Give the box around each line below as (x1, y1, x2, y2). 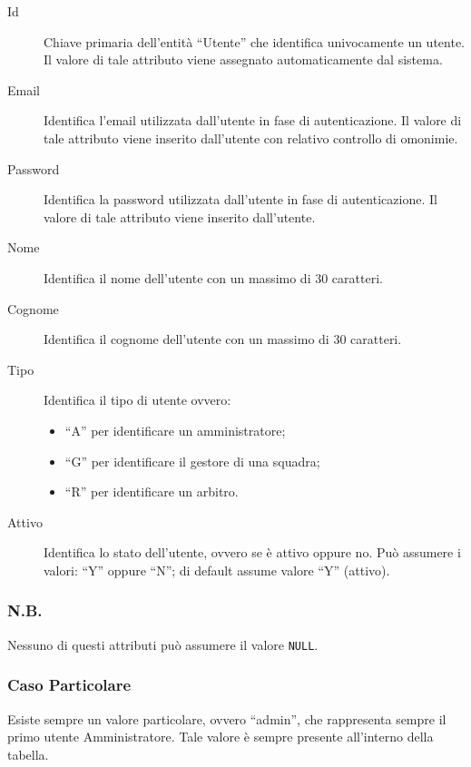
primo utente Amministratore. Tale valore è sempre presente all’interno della (7, 727, 434, 746)
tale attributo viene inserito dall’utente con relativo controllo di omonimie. (44, 128, 458, 147)
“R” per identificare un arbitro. (64, 482, 239, 501)
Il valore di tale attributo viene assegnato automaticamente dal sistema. (44, 50, 443, 69)
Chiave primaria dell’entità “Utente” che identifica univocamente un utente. (44, 32, 466, 51)
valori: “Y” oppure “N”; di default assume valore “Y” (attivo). (44, 560, 390, 579)
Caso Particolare (7, 674, 132, 696)
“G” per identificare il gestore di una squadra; (64, 451, 320, 470)
